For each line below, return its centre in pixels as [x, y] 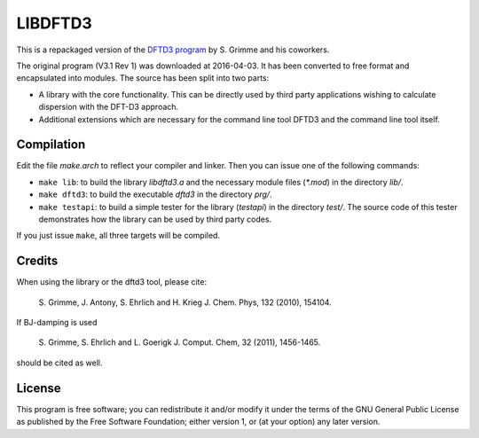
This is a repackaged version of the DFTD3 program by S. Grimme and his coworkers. [173, 50]
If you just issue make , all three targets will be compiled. [118, 236]
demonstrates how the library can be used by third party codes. [155, 219]
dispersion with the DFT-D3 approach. [109, 107]
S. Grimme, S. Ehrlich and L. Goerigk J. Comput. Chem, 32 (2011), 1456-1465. [180, 342]
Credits [37, 261]
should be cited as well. [59, 363]
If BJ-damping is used [57, 323]
